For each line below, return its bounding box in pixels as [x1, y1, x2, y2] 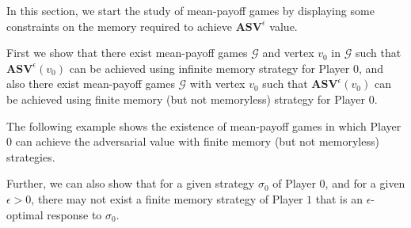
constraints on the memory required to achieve [6, 17, 232, 34]
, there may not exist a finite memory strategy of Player [31, 190, 303, 207]
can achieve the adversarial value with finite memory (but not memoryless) [15, 133, 379, 150]
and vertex [262, 44, 314, 61]
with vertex [189, 75, 245, 92]
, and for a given [325, 175, 405, 192]
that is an [315, 190, 363, 207]
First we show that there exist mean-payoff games [6, 44, 248, 61]
